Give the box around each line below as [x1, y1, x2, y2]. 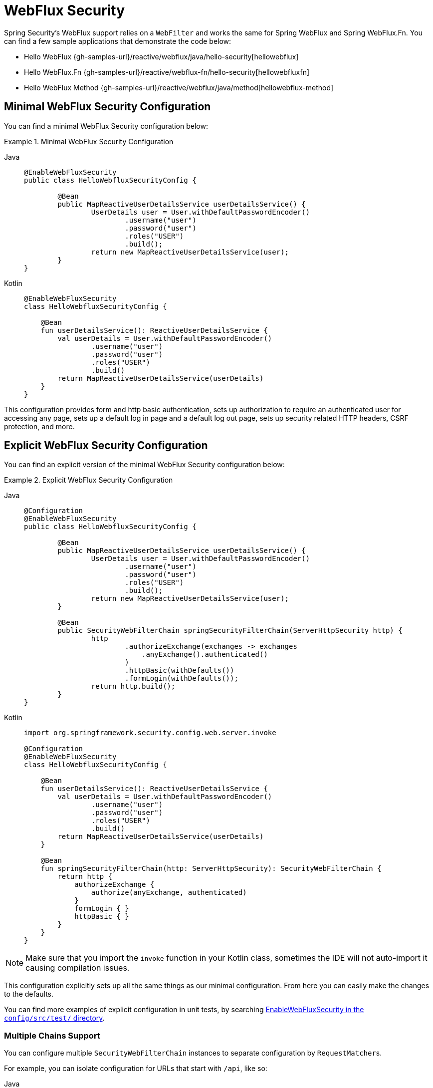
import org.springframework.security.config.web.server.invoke [24, 729, 276, 737]
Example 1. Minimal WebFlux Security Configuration [4, 137, 174, 146]
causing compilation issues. [25, 963, 130, 973]
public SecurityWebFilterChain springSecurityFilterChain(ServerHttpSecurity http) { [57, 626, 403, 635]
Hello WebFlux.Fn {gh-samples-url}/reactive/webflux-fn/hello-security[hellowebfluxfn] [24, 67, 310, 76]
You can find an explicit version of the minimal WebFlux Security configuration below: [4, 460, 285, 469]
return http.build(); [91, 682, 176, 691]
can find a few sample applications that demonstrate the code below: [4, 36, 231, 45]
